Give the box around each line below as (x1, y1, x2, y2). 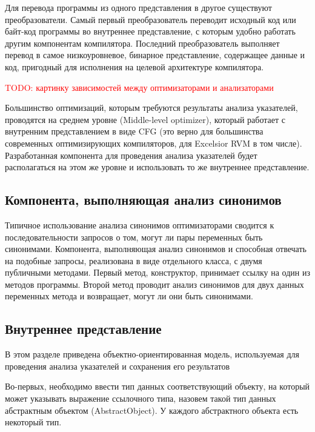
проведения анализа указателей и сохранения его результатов (5, 359, 230, 372)
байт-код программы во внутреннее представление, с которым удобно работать (5, 25, 296, 38)
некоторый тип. (5, 416, 62, 428)
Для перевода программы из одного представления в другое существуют (5, 1, 272, 13)
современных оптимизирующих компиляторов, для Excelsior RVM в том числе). (5, 136, 302, 149)
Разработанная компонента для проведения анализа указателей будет (5, 148, 257, 161)
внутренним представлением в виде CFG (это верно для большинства (5, 125, 264, 138)
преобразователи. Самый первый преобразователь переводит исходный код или (5, 13, 296, 25)
